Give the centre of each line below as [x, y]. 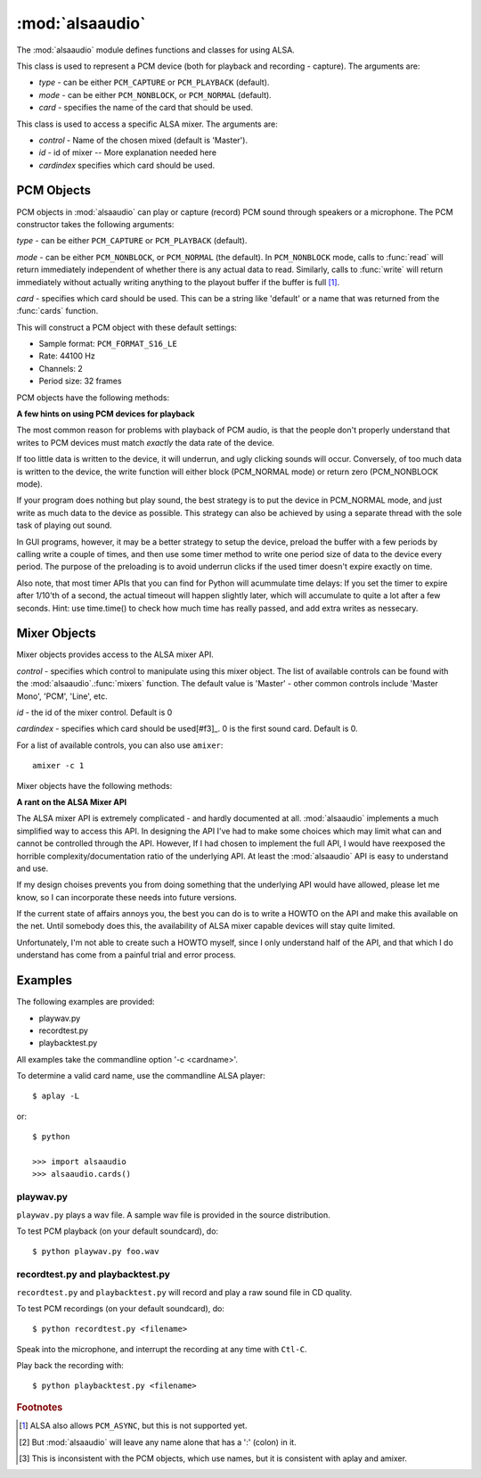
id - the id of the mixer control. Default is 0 [94, 712]
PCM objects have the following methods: [93, 398]
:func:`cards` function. [57, 311]
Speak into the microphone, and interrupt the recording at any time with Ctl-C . [162, 1349]
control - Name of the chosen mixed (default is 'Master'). [143, 140]
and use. [33, 868]
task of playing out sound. [64, 525]
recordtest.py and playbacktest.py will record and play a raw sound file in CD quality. [184, 1292]
